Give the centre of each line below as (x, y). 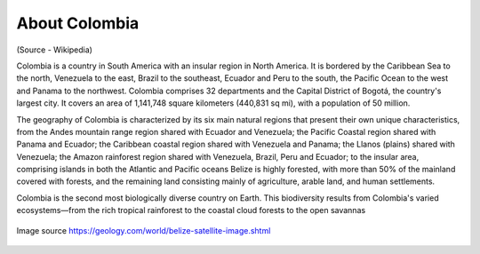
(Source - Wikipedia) (55, 50)
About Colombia (78, 23)
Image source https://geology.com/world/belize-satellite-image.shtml (144, 230)
